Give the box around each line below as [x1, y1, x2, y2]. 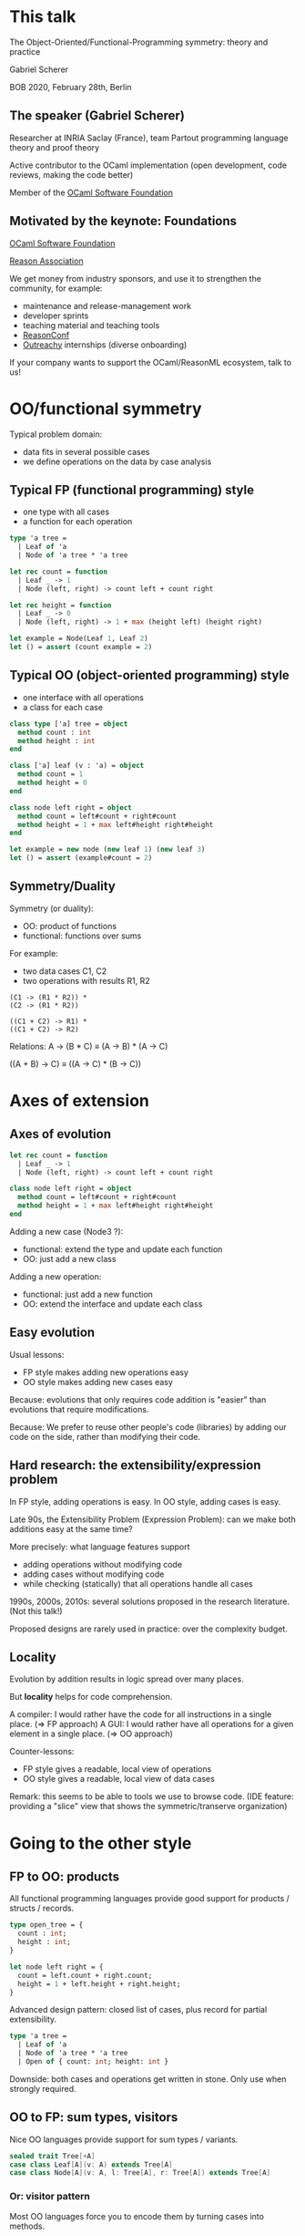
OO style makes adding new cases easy [22, 1376, 173, 1387]
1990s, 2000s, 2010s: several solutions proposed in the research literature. [9, 1596, 290, 1607]
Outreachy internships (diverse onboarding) [22, 339, 188, 350]
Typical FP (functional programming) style [9, 481, 255, 498]
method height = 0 [17, 778, 88, 787]
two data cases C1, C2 [22, 965, 107, 977]
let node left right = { [9, 1962, 104, 1972]
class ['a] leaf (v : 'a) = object [9, 761, 145, 771]
